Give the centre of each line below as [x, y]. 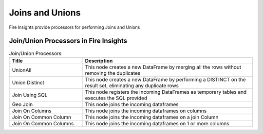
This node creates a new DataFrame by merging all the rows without [163, 67]
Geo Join [22, 104]
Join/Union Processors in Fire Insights [68, 41]
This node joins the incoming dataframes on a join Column [152, 117]
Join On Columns [32, 111]
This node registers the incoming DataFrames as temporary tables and [166, 92]
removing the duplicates [113, 73]
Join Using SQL [30, 95]
